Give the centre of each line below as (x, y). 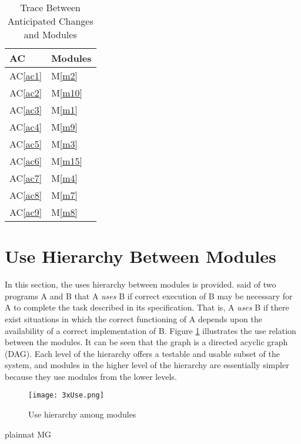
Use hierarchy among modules (82, 414)
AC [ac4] (26, 127)
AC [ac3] (26, 110)
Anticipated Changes (50, 21)
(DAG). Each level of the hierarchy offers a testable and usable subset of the (143, 353)
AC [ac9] (26, 212)
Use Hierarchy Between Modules (141, 256)
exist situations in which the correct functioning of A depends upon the (133, 318)
